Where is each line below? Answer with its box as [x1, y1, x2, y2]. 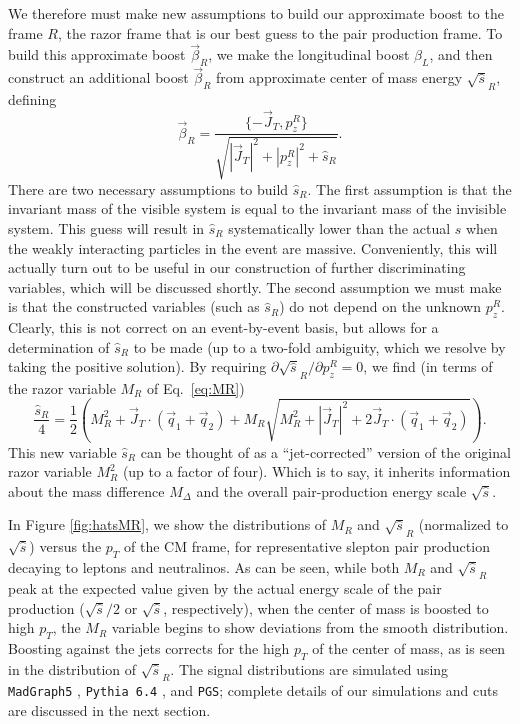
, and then [429, 44, 493, 65]
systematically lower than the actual [228, 217, 451, 238]
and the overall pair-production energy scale [196, 480, 467, 501]
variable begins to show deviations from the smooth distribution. [111, 617, 509, 638]
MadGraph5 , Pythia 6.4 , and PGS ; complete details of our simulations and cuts [8, 680, 498, 701]
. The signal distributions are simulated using [170, 658, 449, 679]
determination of [8, 336, 110, 357]
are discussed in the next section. [8, 699, 211, 720]
